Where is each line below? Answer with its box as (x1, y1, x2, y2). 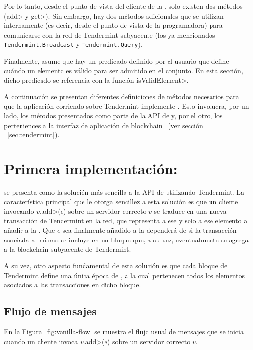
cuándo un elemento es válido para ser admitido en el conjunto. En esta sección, (4, 65, 243, 75)
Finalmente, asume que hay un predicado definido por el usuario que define (4, 56, 229, 66)
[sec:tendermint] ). (7, 130, 60, 140)
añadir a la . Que (4, 225, 55, 235)
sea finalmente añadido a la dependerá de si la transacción (63, 225, 237, 235)
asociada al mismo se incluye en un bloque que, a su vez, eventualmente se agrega (4, 234, 249, 244)
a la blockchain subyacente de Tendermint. (4, 244, 131, 254)
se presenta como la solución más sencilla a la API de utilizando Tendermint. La (4, 186, 244, 197)
